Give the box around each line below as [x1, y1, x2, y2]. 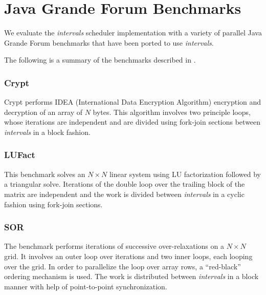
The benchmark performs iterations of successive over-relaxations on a [4, 241, 224, 251]
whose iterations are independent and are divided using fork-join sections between [4, 116, 261, 127]
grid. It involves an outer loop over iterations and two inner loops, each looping [4, 250, 253, 261]
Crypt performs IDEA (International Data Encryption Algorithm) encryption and [4, 96, 261, 107]
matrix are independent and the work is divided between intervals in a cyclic [4, 188, 245, 199]
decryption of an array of [4, 106, 82, 117]
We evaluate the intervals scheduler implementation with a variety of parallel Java [4, 27, 262, 38]
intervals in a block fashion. [4, 126, 91, 137]
